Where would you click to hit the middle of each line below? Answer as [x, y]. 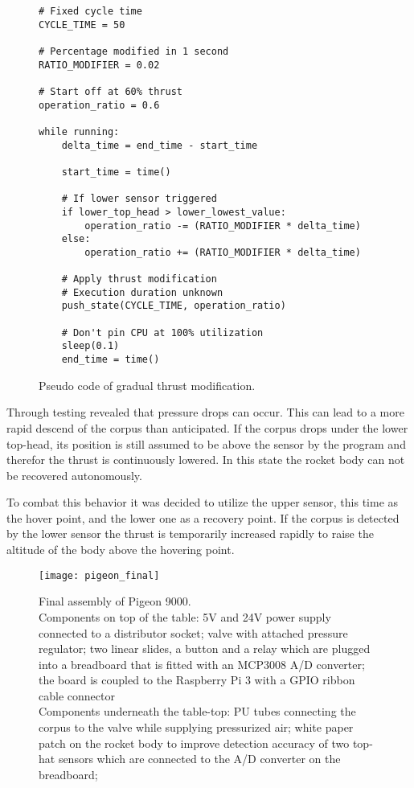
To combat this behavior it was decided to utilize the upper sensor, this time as [203, 502]
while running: [79, 131]
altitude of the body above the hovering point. [121, 550]
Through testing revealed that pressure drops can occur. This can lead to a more [205, 412]
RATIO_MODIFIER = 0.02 [99, 65]
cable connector [77, 695]
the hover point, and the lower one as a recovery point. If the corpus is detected [203, 517]
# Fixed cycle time [90, 11]
